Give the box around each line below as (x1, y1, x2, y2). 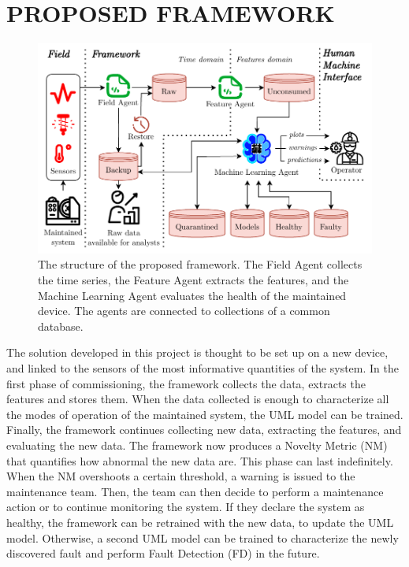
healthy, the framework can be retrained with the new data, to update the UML (6, 513, 394, 530)
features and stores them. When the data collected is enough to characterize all (6, 391, 389, 407)
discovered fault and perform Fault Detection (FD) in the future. (6, 545, 320, 561)
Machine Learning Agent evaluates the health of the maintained (38, 287, 347, 303)
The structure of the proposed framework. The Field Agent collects (38, 256, 363, 272)
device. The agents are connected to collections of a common (38, 302, 330, 319)
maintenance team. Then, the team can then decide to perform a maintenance (6, 483, 384, 499)
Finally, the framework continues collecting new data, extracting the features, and (6, 421, 402, 438)
